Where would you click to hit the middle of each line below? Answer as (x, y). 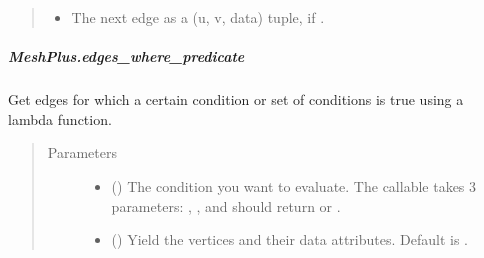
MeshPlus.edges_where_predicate (126, 56)
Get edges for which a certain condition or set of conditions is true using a (236, 99)
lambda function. (60, 118)
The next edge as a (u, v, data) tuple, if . (198, 17)
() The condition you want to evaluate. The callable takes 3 (294, 185)
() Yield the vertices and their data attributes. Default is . (289, 239)
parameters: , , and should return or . (226, 205)
